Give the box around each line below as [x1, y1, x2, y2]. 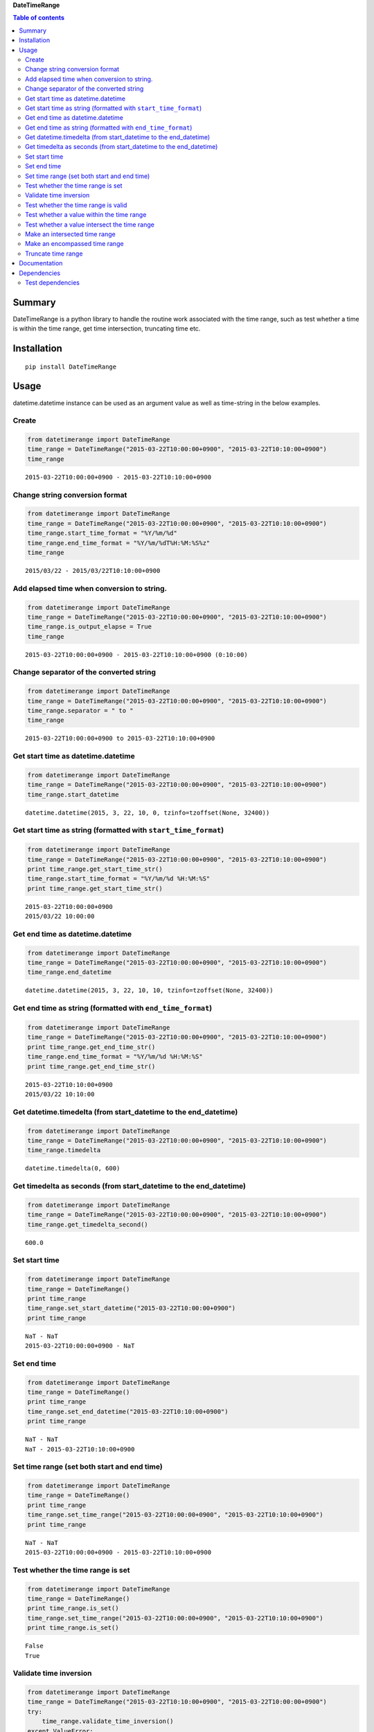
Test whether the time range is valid [25, 201, 127, 209]
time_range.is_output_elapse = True [27, 623, 152, 630]
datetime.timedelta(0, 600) [25, 1165, 121, 1172]
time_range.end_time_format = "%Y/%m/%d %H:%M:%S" [27, 1053, 204, 1061]
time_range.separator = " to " [27, 707, 134, 714]
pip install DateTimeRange [25, 362, 117, 371]
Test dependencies [25, 278, 80, 287]
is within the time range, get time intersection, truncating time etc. [12, 324, 201, 333]
